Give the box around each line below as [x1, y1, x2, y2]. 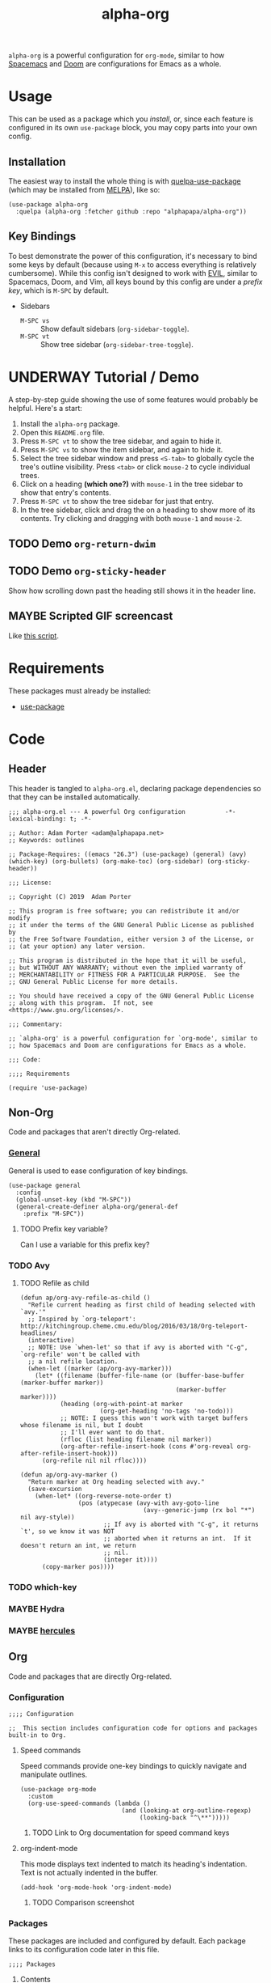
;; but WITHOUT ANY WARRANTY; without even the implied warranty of [8, 964, 244, 972]
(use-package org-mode [19, 1785, 97, 1793]
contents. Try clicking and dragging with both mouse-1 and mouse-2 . [19, 513, 243, 523]
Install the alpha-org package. [19, 418, 120, 429]
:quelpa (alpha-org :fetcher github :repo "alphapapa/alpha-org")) [15, 207, 248, 215]
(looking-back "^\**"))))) [140, 1813, 231, 1821]
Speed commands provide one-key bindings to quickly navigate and [19, 1761, 248, 1770]
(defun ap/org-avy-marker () [19, 1471, 119, 1479]
